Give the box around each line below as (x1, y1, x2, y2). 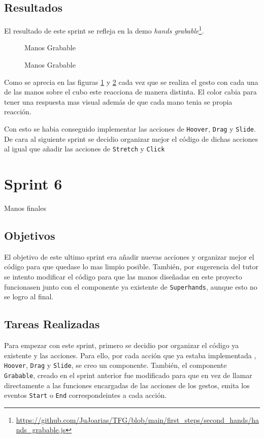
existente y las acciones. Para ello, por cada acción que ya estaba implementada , (4, 350, 256, 360)
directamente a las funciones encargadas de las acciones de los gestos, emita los (4, 380, 250, 390)
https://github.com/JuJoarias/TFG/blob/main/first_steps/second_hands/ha (16, 414, 259, 425)
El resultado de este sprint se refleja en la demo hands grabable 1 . (4, 24, 204, 36)
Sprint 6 (4, 173, 62, 194)
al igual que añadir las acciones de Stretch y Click (4, 143, 165, 154)
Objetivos (4, 228, 55, 243)
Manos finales (4, 203, 46, 213)
